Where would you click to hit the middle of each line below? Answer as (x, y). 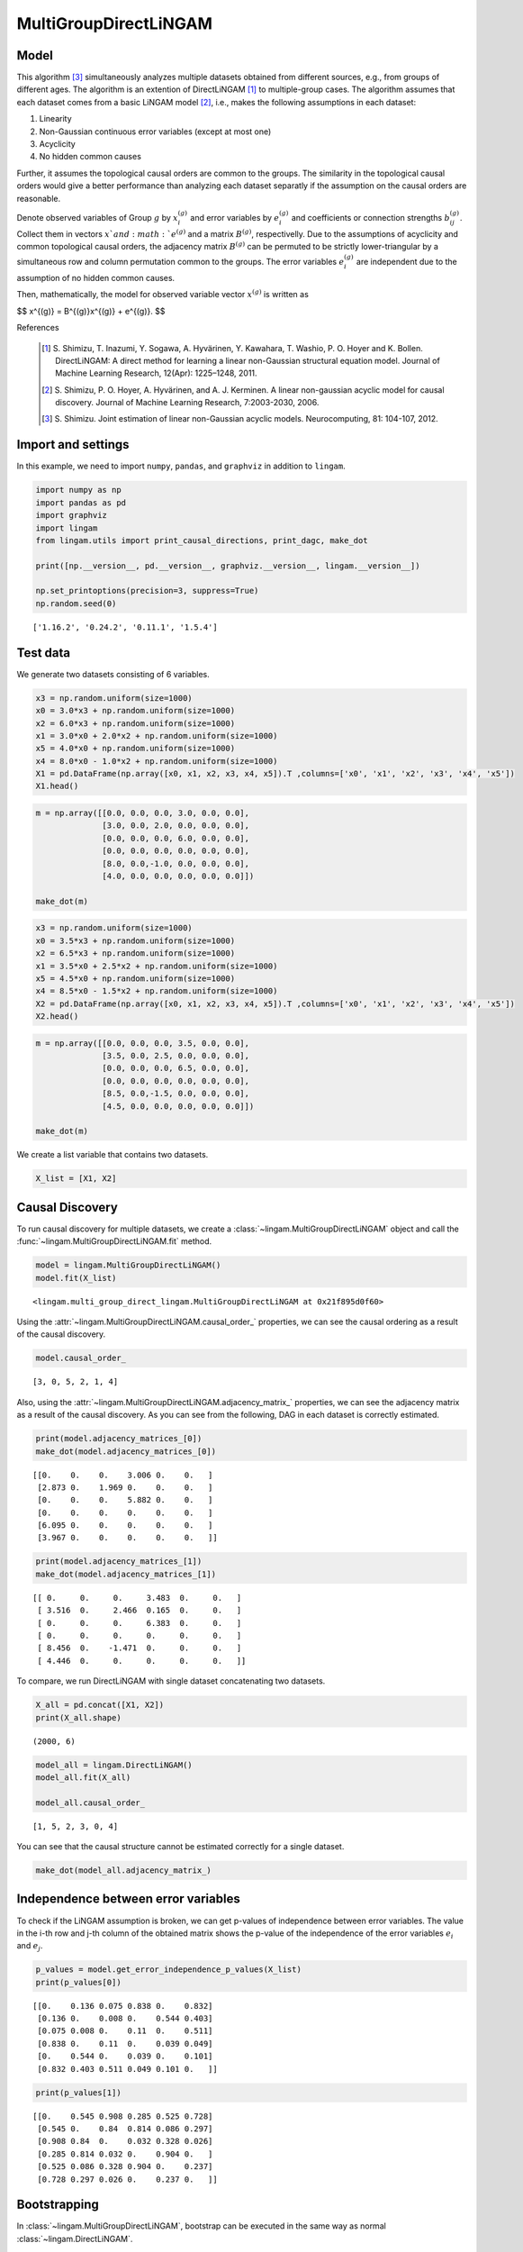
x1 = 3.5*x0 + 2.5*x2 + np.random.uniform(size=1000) (157, 966)
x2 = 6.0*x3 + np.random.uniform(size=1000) (135, 723)
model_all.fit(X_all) (83, 1777)
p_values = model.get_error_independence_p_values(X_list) (168, 1970)
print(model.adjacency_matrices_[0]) (119, 1439)
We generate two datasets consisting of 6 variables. (113, 674)
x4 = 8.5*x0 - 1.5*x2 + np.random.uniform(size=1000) (157, 991)
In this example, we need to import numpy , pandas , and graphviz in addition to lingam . (181, 466)
